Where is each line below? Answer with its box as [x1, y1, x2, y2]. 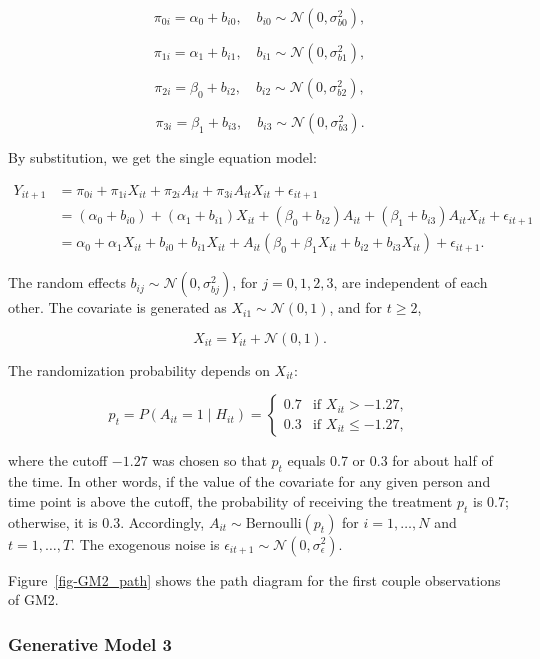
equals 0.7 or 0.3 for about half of [287, 450, 493, 471]
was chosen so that [152, 450, 267, 471]
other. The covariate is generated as [8, 297, 227, 318]
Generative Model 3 [8, 631, 172, 656]
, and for [329, 297, 383, 318]
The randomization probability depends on [8, 359, 270, 380]
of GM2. [8, 589, 59, 610]
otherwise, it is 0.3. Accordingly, [8, 511, 205, 532]
